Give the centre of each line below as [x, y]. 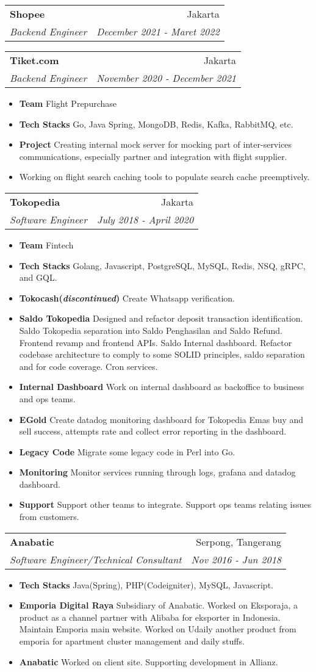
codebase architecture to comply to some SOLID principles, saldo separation [162, 354]
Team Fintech [46, 244]
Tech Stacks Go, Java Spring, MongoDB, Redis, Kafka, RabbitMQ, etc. [156, 124]
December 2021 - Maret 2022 [158, 31]
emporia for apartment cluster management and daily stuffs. [132, 641]
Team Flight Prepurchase [68, 103]
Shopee [27, 14]
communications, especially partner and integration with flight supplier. [153, 156]
